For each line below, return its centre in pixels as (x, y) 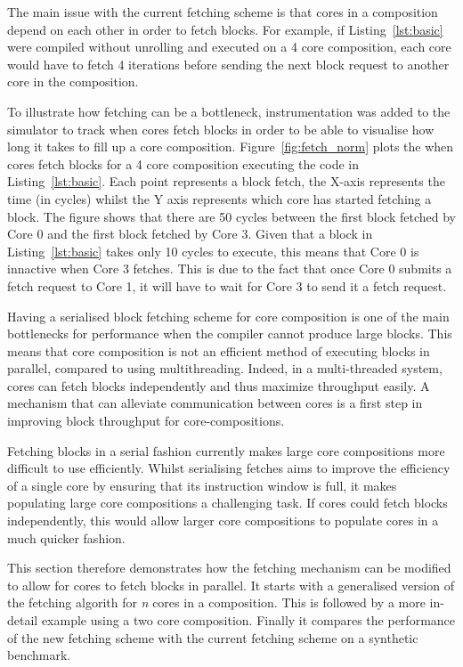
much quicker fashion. (66, 537)
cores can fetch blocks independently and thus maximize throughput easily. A (219, 385)
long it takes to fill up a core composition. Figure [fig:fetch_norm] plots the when (231, 146)
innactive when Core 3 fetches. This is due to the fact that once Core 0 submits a (230, 268)
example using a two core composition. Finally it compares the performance (248, 620)
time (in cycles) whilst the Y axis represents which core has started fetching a (219, 198)
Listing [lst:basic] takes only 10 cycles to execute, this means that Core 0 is (213, 251)
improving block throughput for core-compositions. (146, 421)
